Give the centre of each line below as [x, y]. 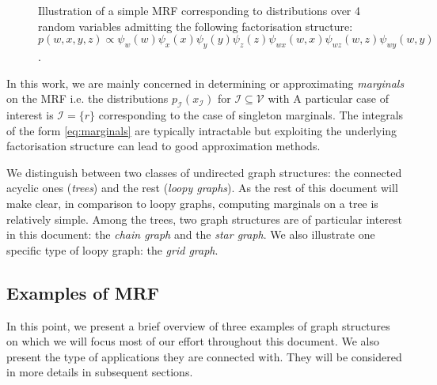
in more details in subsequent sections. [100, 372]
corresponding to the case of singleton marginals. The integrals [251, 114]
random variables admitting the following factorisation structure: [196, 26]
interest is [30, 114]
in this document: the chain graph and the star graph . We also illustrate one [191, 234]
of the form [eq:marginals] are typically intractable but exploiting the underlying [202, 130]
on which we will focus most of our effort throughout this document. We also [193, 341]
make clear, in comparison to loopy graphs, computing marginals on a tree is [192, 203]
